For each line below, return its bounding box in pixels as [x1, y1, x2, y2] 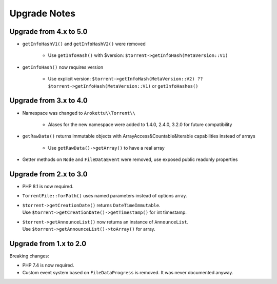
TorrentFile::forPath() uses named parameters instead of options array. [22, 193, 187, 199]
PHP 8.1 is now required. [22, 184, 74, 189]
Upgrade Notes [9, 8, 75, 19]
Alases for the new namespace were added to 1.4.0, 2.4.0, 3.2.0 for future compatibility [48, 121, 232, 128]
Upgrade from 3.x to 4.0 [9, 96, 88, 105]
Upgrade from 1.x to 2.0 [9, 239, 87, 248]
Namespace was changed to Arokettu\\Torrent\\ [22, 110, 136, 116]
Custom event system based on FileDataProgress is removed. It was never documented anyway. [22, 269, 233, 275]
